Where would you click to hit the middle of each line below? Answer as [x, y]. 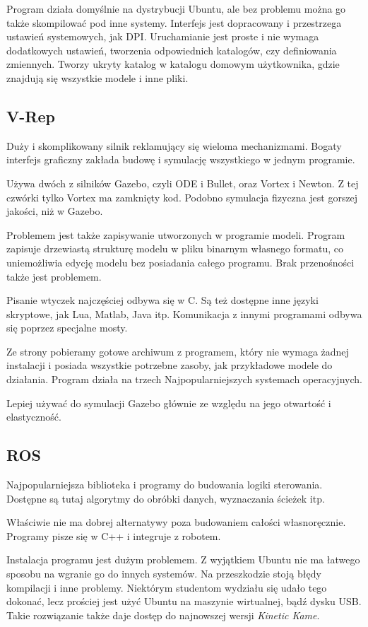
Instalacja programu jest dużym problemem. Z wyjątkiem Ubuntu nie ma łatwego [183, 559]
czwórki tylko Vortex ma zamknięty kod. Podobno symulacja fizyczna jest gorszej [182, 197]
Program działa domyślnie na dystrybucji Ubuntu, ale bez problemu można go [176, 8]
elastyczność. [34, 417]
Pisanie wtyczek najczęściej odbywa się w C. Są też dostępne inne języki [162, 300]
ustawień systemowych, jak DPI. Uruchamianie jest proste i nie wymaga [163, 36]
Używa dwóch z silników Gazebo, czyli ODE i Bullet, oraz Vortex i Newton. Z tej [183, 183]
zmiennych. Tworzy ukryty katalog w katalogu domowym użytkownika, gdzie [173, 64]
